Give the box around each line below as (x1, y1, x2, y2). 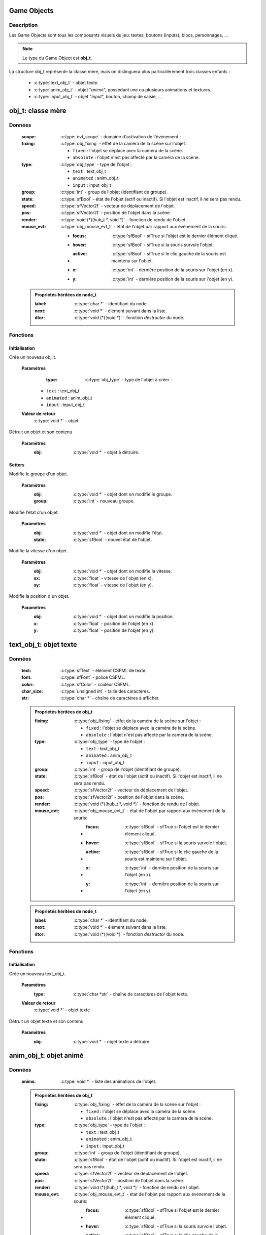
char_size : (21, 688, 43, 694)
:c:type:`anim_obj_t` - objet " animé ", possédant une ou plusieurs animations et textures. (33, 86, 212, 92)
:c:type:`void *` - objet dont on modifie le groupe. (72, 492, 172, 497)
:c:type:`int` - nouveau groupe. (72, 498, 135, 504)
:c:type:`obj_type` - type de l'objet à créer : (85, 376, 172, 382)
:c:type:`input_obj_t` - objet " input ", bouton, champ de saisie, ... (33, 94, 162, 100)
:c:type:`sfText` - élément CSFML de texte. (60, 667, 147, 673)
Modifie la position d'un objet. (9, 593, 70, 599)
